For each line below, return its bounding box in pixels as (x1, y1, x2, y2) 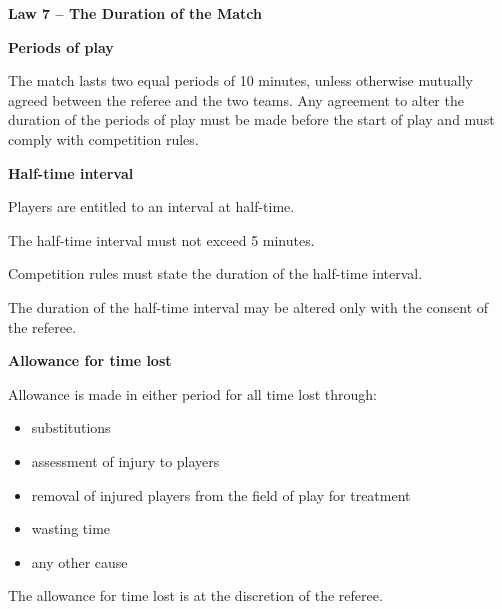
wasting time (31, 518, 111, 539)
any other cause (31, 551, 128, 572)
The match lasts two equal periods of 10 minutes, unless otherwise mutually (8, 70, 473, 91)
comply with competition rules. (8, 128, 199, 149)
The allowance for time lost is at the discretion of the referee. (8, 585, 383, 606)
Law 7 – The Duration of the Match (8, 3, 262, 23)
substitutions (31, 417, 111, 438)
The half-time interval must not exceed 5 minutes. (8, 229, 315, 250)
